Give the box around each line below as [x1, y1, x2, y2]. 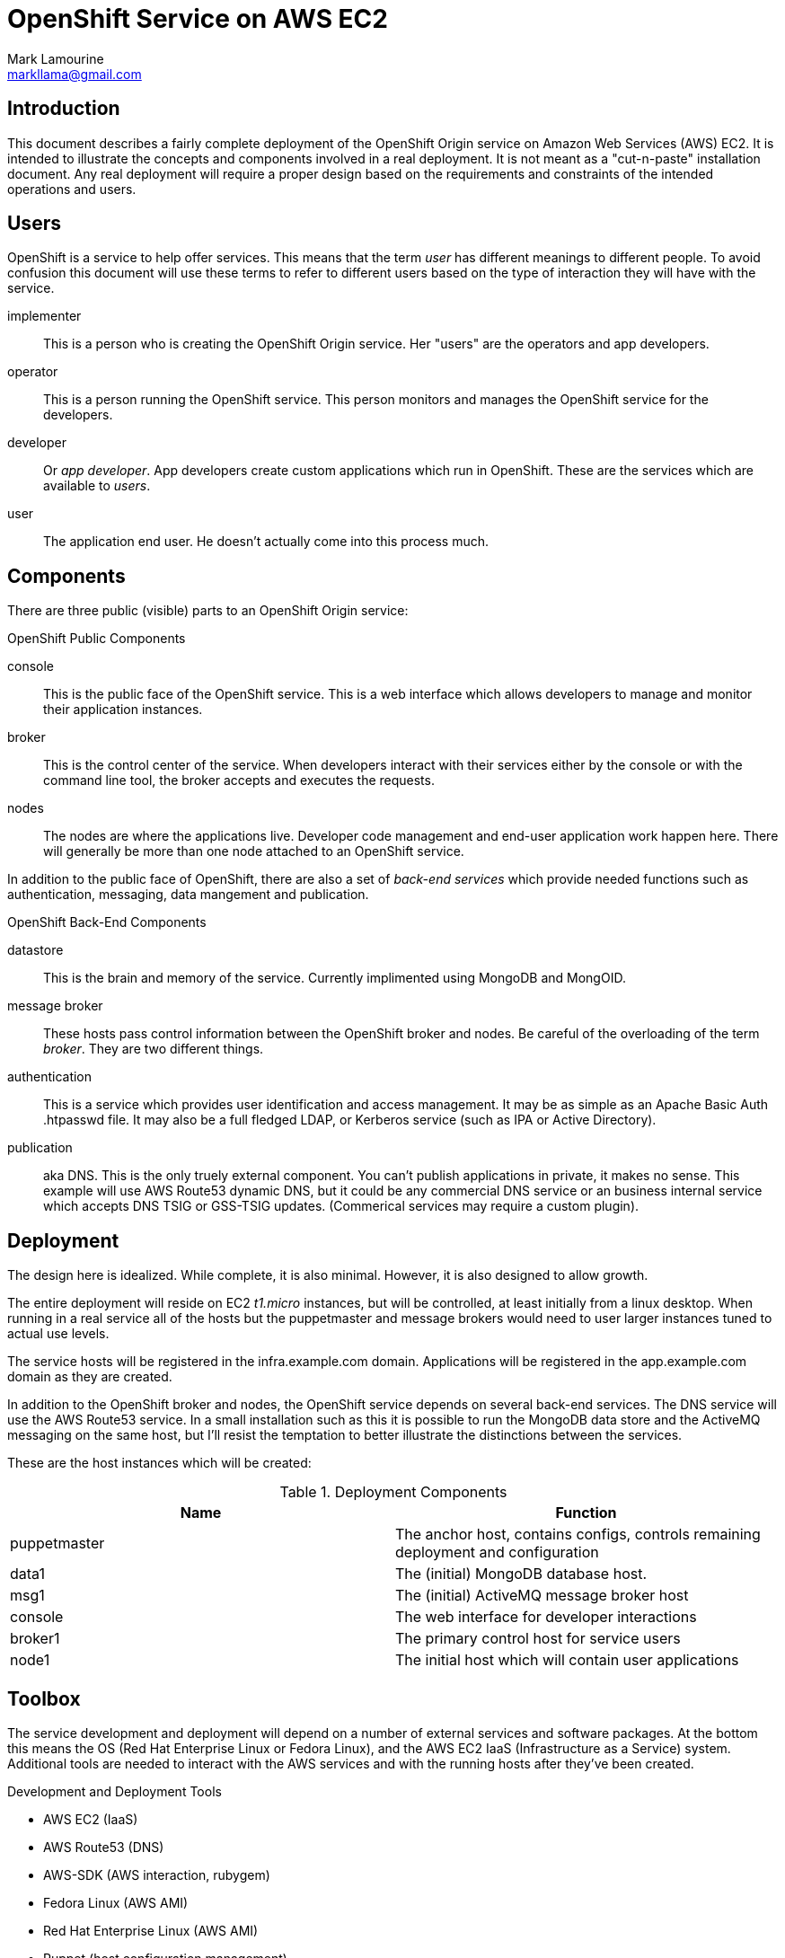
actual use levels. [7, 1326, 110, 1342]
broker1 [10, 1629, 60, 1648]
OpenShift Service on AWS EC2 [7, 4, 388, 34]
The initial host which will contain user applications [395, 1651, 739, 1670]
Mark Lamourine [7, 50, 104, 66]
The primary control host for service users [395, 1629, 681, 1648]
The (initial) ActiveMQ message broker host [395, 1586, 689, 1605]
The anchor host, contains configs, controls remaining [395, 1525, 761, 1544]
